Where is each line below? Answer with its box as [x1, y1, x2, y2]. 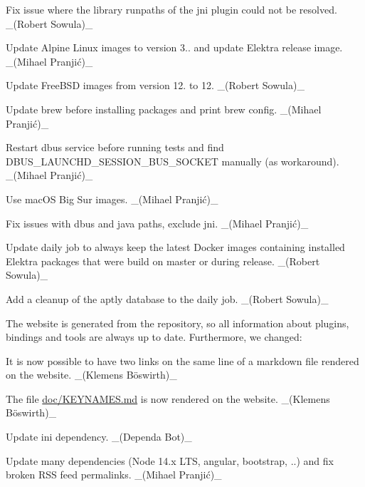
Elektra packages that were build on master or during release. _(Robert [6, 253, 320, 268]
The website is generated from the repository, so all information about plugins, [6, 315, 349, 330]
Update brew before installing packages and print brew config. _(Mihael [6, 101, 322, 116]
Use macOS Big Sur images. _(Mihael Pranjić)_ [6, 191, 218, 206]
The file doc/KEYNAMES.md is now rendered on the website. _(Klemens [6, 391, 330, 406]
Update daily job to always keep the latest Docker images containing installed [6, 240, 345, 255]
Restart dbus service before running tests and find [6, 140, 224, 155]
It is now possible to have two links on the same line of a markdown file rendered [6, 353, 359, 368]
